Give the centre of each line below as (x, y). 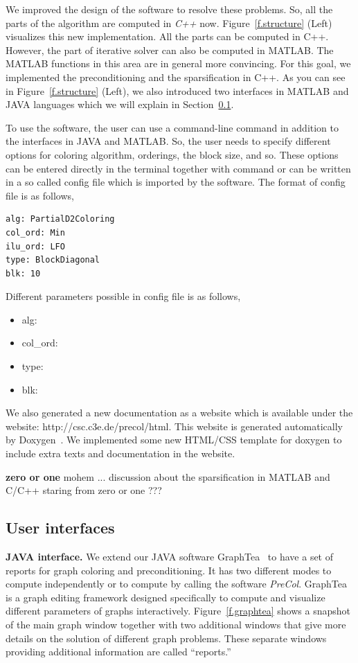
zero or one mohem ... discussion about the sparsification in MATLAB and (168, 476)
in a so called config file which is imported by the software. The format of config (176, 182)
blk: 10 (23, 273)
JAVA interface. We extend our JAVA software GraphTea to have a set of (170, 557)
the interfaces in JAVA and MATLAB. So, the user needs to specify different (168, 141)
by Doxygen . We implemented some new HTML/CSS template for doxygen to (174, 440)
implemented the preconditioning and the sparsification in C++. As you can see (176, 77)
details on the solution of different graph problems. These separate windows (166, 638)
